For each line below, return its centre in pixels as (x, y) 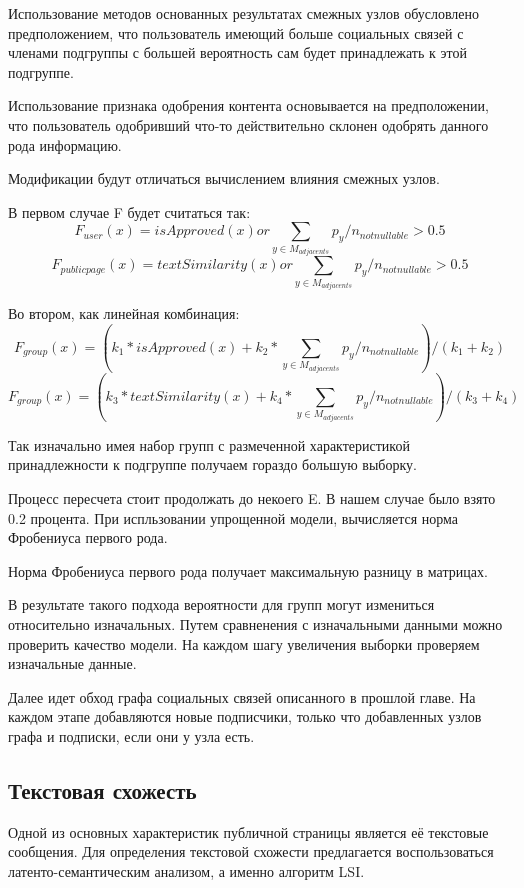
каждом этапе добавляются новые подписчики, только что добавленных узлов (245, 716)
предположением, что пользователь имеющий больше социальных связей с (236, 32)
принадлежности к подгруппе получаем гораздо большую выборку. (212, 464)
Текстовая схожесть (102, 789)
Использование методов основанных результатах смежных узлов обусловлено (244, 13)
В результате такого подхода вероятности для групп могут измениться (221, 604)
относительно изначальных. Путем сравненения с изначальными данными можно (255, 624)
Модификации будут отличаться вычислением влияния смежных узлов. (224, 178)
